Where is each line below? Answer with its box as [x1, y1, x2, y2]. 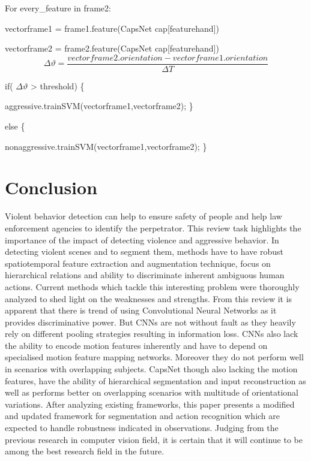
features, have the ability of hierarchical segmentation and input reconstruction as [5, 374, 306, 387]
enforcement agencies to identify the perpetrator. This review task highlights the [5, 221, 301, 234]
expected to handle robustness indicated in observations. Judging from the [5, 421, 279, 434]
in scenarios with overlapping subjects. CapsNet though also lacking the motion [5, 363, 298, 375]
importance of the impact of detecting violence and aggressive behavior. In [5, 233, 279, 246]
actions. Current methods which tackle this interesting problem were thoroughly [5, 280, 300, 293]
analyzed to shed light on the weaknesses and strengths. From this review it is [5, 292, 292, 305]
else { [5, 120, 25, 132]
